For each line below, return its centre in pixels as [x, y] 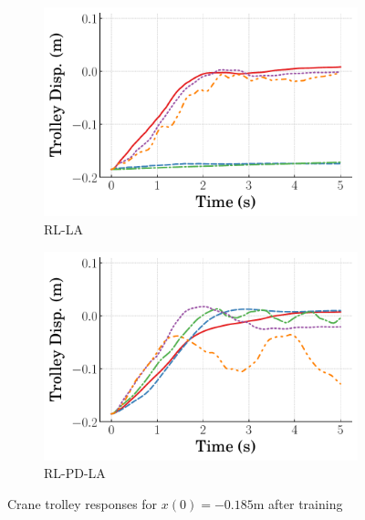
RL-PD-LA [75, 473]
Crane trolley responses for [83, 504]
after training [306, 504]
